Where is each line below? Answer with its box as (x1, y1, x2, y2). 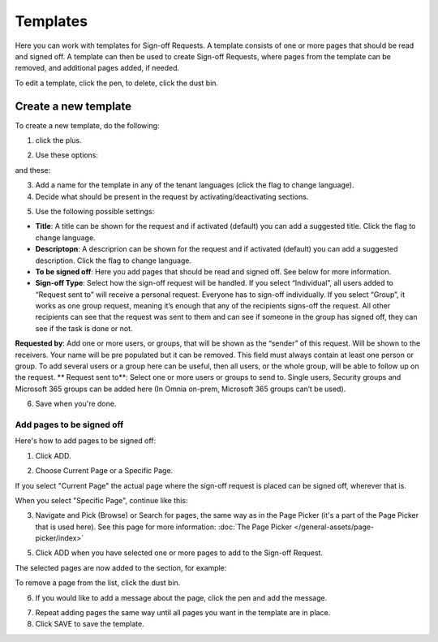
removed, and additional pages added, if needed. (15, 63, 180, 73)
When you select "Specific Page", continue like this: (15, 495, 188, 505)
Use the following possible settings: (35, 206, 155, 216)
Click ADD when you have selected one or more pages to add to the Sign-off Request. (35, 548, 324, 558)
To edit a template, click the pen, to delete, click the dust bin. (15, 78, 219, 88)
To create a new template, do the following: (15, 120, 160, 130)
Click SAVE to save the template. (35, 619, 145, 629)
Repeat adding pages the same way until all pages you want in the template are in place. (35, 608, 331, 618)
